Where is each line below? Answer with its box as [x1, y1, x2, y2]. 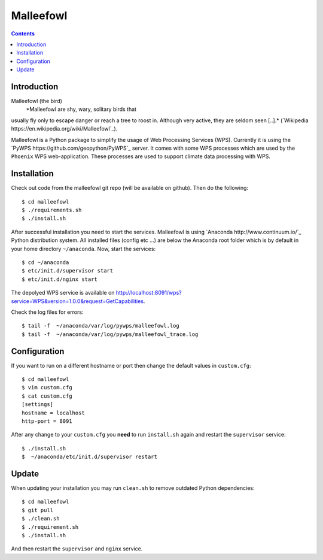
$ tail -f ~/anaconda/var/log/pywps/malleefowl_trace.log [22, 331, 199, 338]
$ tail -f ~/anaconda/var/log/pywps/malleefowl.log [22, 322, 179, 329]
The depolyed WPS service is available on [11, 289, 115, 296]
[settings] [22, 401, 54, 408]
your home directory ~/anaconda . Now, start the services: [11, 245, 156, 252]
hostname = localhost [22, 409, 85, 416]
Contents [11, 30, 35, 37]
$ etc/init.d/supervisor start [22, 267, 114, 274]
